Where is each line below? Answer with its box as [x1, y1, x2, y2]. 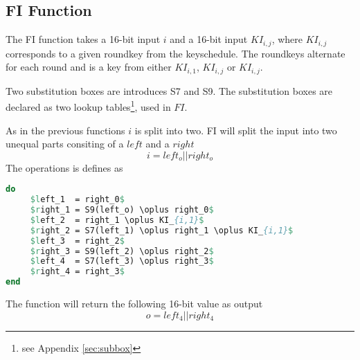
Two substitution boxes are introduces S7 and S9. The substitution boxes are [6, 83, 333, 98]
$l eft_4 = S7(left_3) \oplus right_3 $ [30, 256, 214, 267]
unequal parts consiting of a [6, 136, 124, 151]
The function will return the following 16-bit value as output [6, 296, 263, 311]
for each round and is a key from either [6, 60, 172, 74]
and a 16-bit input [170, 32, 248, 46]
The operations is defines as [6, 160, 123, 174]
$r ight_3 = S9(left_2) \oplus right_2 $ [30, 246, 214, 256]
